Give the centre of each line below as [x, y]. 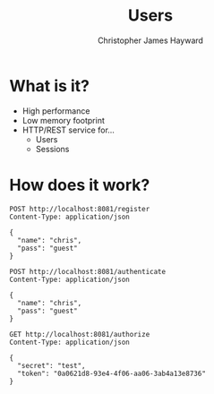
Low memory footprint [63, 120]
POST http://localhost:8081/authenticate [88, 271]
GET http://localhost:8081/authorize [80, 334]
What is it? [50, 86]
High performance [56, 111]
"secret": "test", [52, 365]
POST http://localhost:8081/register [80, 209]
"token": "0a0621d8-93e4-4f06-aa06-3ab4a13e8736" [111, 373]
